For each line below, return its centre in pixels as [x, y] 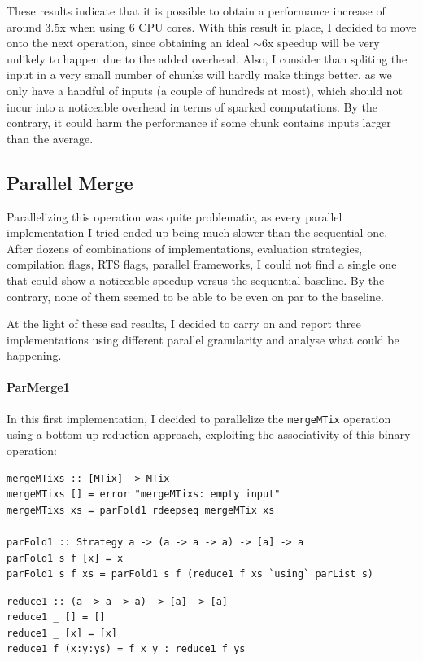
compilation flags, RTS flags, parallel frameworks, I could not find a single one [202, 264]
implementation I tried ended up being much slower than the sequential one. [197, 232]
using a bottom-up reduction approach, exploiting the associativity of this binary [209, 434]
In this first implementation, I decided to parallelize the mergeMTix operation [199, 418]
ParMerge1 [38, 387]
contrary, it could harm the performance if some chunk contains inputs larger [199, 123]
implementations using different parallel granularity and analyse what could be [203, 339]
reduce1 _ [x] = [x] [62, 633]
